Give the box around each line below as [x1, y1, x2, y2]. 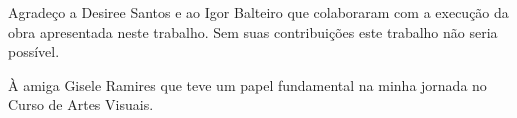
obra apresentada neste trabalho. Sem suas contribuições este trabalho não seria [8, 21, 498, 42]
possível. [8, 41, 60, 62]
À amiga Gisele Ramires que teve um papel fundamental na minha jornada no [8, 74, 487, 95]
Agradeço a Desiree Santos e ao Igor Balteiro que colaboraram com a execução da [8, 2, 509, 22]
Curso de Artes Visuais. [8, 94, 154, 115]
